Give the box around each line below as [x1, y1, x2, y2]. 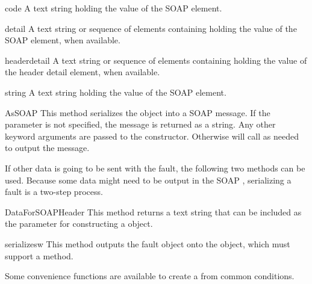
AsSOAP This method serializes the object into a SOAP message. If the [5, 106, 270, 119]
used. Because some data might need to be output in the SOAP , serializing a [5, 173, 292, 186]
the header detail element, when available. [5, 66, 160, 78]
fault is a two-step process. [5, 185, 103, 198]
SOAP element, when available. [5, 34, 120, 46]
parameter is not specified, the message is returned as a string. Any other [5, 118, 276, 131]
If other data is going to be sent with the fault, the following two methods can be [5, 161, 305, 174]
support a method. [5, 249, 73, 262]
